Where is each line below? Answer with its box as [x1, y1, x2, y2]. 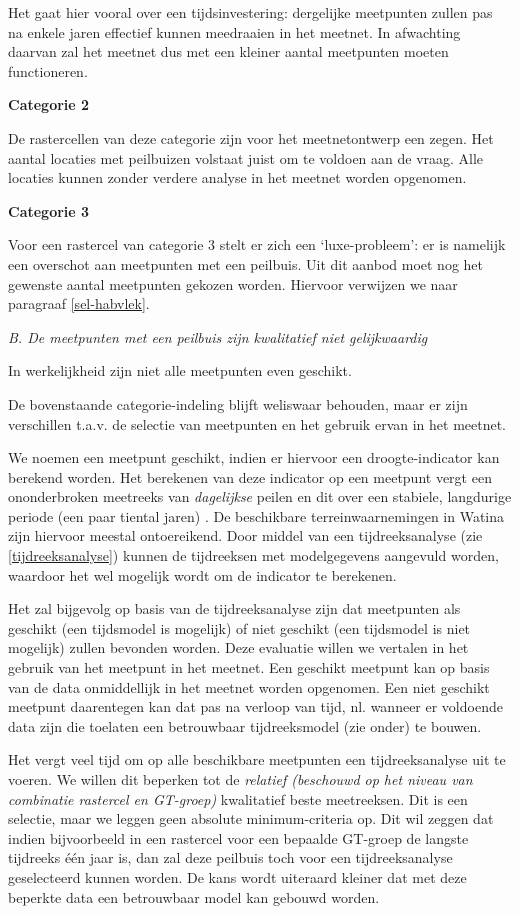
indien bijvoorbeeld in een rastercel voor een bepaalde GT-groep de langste [8, 827, 469, 848]
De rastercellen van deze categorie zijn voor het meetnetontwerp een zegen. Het [8, 127, 494, 148]
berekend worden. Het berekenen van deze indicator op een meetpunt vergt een [8, 466, 492, 487]
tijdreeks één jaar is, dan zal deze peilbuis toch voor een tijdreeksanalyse [8, 847, 453, 868]
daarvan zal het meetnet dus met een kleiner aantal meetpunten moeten [8, 41, 449, 62]
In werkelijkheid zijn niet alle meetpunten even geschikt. [8, 360, 352, 381]
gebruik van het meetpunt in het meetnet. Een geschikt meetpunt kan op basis [8, 657, 490, 678]
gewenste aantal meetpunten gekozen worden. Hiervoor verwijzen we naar [8, 273, 458, 294]
